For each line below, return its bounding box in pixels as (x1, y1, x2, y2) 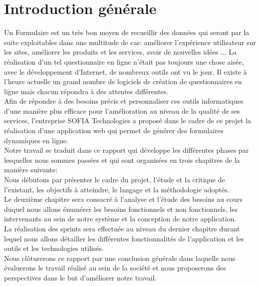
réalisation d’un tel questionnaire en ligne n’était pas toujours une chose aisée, (4, 56, 244, 67)
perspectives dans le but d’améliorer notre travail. (4, 272, 157, 282)
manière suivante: (4, 164, 58, 175)
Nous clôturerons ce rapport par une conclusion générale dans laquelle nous (4, 252, 235, 263)
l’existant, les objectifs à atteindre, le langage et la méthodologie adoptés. (4, 184, 229, 194)
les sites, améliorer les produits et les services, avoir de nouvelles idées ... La (4, 47, 237, 57)
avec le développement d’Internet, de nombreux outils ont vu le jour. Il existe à (4, 66, 247, 77)
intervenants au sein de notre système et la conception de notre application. (4, 213, 236, 224)
